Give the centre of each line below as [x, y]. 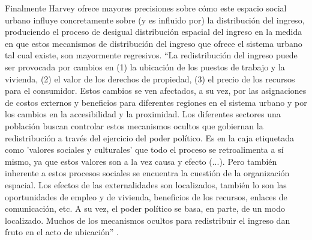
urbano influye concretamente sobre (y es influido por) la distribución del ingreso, [155, 20]
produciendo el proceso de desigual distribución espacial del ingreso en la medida [154, 32]
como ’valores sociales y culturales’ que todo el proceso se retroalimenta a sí [144, 149]
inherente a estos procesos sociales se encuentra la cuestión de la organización [147, 173]
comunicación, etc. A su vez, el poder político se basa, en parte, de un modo [145, 208]
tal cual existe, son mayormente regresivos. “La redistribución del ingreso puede [151, 55]
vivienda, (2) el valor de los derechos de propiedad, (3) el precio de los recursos [150, 78]
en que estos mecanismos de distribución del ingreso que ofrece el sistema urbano [154, 43]
